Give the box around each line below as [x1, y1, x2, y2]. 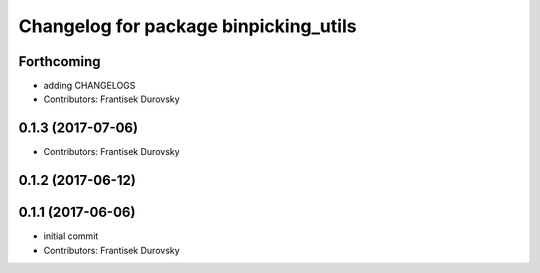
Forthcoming [18, 53, 101, 70]
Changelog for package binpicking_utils [18, 15, 357, 37]
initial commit [43, 230, 99, 242]
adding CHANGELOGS [43, 80, 136, 92]
